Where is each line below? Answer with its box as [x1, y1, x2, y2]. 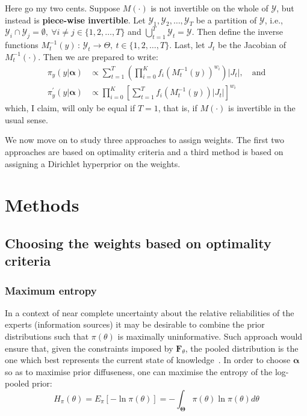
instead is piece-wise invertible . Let [5, 13, 146, 26]
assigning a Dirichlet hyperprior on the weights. [5, 157, 181, 170]
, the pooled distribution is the [185, 341, 299, 354]
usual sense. [5, 113, 48, 126]
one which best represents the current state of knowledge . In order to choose [5, 353, 291, 366]
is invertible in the [228, 102, 296, 114]
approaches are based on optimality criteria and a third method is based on [5, 145, 284, 158]
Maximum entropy [5, 283, 97, 298]
